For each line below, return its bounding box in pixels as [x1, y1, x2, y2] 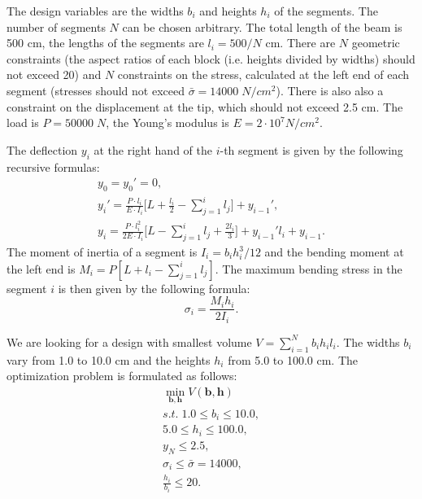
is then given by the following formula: [58, 279, 250, 296]
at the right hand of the [94, 141, 212, 158]
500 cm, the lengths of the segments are [7, 34, 204, 51]
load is [7, 114, 39, 131]
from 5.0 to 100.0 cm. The [228, 351, 359, 368]
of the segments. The [274, 2, 378, 19]
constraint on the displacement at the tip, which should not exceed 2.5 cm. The [7, 98, 403, 115]
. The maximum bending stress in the [215, 260, 402, 277]
